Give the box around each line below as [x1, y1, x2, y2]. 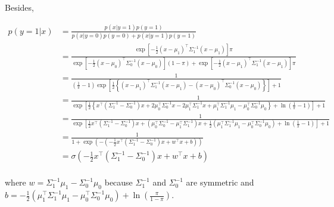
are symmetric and [186, 176, 254, 189]
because [104, 176, 133, 189]
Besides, [5, 1, 34, 13]
